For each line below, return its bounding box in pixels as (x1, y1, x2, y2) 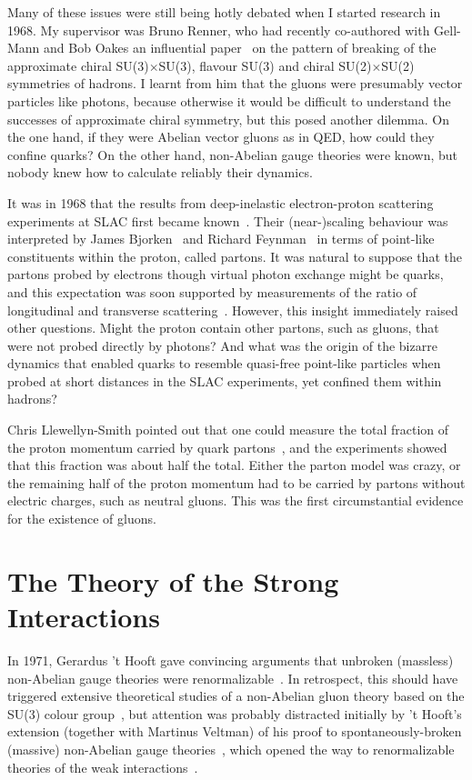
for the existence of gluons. (7, 509, 156, 528)
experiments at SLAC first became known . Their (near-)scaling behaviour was (7, 211, 448, 230)
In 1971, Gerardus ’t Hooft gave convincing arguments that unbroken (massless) (7, 650, 454, 669)
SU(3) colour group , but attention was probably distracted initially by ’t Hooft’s (7, 704, 462, 723)
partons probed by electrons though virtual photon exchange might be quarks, (7, 265, 444, 284)
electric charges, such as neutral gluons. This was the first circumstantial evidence (7, 491, 464, 510)
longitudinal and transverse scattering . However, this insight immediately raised (7, 300, 458, 319)
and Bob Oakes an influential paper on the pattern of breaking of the (44, 38, 437, 57)
